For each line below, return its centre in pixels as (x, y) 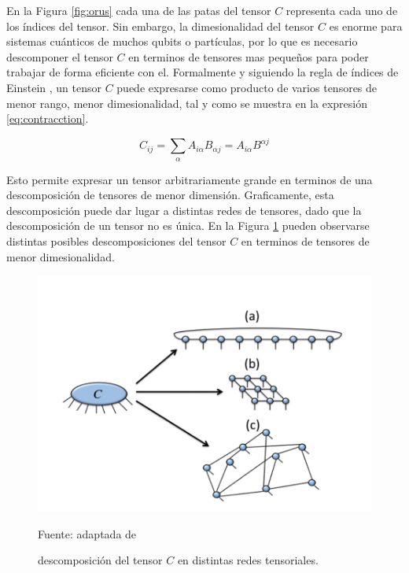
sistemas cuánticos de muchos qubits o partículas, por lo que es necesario (182, 41)
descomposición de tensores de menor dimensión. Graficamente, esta (170, 195)
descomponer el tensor (60, 56)
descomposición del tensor (100, 560)
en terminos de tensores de (305, 241)
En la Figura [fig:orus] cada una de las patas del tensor (139, 10)
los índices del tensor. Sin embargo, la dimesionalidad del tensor (160, 26)
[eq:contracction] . (48, 118)
